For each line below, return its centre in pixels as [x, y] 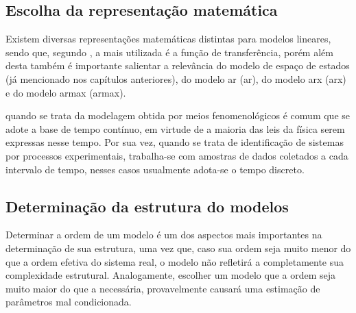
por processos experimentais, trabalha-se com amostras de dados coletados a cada [177, 155]
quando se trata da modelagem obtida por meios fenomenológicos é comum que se [178, 115]
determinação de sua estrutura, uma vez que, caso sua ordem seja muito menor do [178, 248]
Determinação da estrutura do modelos [147, 206]
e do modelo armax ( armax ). [66, 92]
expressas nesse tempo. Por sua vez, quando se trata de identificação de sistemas [175, 142]
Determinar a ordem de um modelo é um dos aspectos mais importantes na [164, 235]
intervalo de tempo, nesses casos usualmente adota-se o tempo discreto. [155, 169]
